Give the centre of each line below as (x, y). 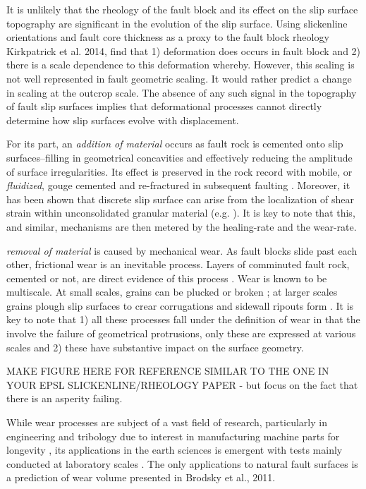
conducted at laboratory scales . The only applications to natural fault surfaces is (182, 463)
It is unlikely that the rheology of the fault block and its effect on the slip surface (182, 9)
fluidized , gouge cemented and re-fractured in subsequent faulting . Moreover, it (178, 185)
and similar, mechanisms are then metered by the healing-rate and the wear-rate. (182, 226)
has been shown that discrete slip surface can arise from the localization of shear (181, 199)
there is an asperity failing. (65, 398)
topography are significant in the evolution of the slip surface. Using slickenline (177, 23)
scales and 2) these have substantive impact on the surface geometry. (155, 347)
